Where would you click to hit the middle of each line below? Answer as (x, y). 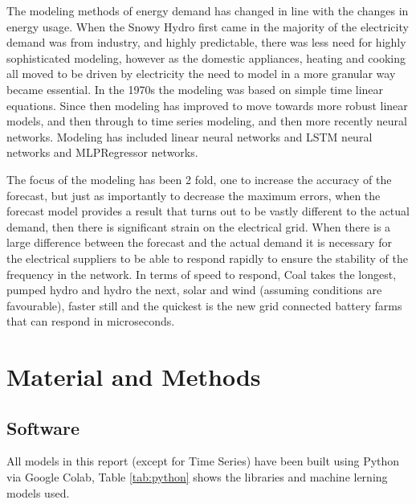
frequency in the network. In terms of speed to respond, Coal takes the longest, (202, 274)
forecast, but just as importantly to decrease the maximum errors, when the (194, 195)
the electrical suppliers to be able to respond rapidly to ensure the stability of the (207, 258)
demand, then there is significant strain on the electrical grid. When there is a (199, 226)
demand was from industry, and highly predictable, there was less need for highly (206, 42)
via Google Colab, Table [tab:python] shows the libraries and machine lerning (197, 477)
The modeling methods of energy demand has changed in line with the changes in (208, 10)
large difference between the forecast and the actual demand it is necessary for (199, 242)
